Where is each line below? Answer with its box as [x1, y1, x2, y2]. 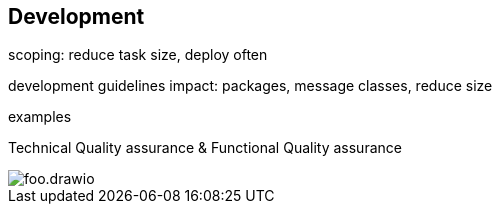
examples [8, 108, 72, 126]
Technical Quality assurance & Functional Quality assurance [8, 139, 402, 157]
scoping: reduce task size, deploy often [8, 46, 268, 64]
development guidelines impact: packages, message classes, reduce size [8, 77, 493, 95]
